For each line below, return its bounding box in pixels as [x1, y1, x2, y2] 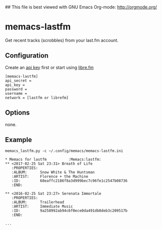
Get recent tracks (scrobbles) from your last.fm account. [5, 37, 119, 43]
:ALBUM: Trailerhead [11, 200, 64, 205]
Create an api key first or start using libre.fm [5, 64, 94, 70]
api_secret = [5, 78, 32, 83]
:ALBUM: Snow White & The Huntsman [11, 170, 95, 175]
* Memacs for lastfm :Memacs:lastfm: [5, 157, 101, 162]
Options [5, 108, 30, 117]
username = [5, 91, 27, 96]
